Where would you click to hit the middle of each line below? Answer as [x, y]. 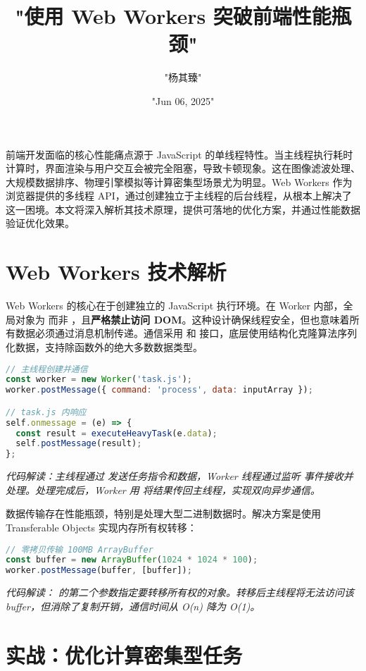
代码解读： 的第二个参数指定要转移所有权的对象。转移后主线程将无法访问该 [180, 592]
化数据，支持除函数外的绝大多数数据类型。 [104, 346]
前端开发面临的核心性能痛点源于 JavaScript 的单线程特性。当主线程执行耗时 [179, 154]
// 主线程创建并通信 [47, 369]
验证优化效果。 [40, 223]
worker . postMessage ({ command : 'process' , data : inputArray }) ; [159, 390]
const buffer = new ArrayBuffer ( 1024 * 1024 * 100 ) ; [132, 560]
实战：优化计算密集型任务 [124, 654]
